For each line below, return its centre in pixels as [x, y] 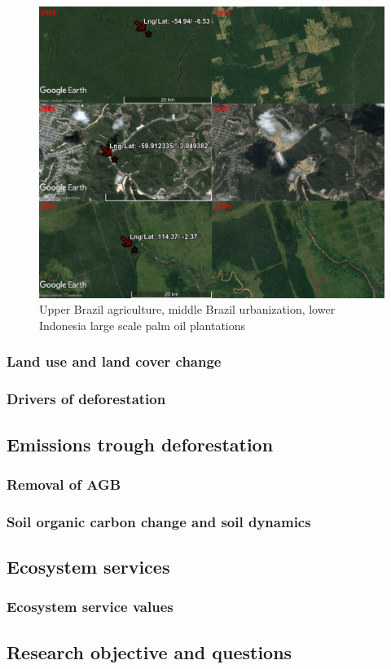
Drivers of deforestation [86, 399]
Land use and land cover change [114, 361]
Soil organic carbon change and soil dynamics [159, 521]
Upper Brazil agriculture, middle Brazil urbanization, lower [187, 309]
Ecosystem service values [90, 607]
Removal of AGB [64, 484]
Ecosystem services [88, 567]
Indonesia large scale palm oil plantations [143, 325]
